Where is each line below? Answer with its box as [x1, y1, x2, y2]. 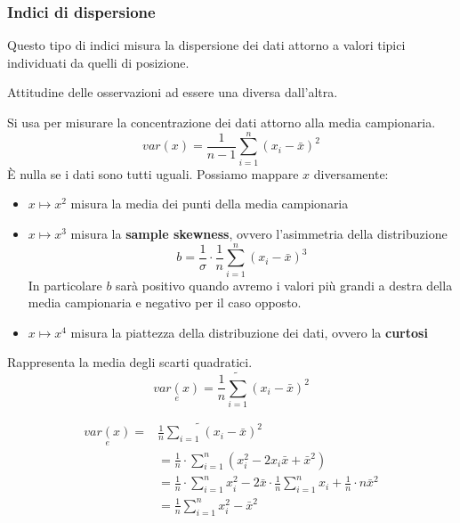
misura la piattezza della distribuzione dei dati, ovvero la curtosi [70, 323, 428, 341]
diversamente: [313, 164, 389, 183]
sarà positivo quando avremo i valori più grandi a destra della [116, 275, 453, 294]
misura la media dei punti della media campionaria [70, 194, 349, 213]
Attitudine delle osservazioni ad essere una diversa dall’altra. [7, 83, 338, 102]
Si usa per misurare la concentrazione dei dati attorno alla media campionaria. [7, 113, 436, 131]
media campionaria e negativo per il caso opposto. [28, 293, 302, 312]
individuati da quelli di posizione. [7, 53, 190, 71]
